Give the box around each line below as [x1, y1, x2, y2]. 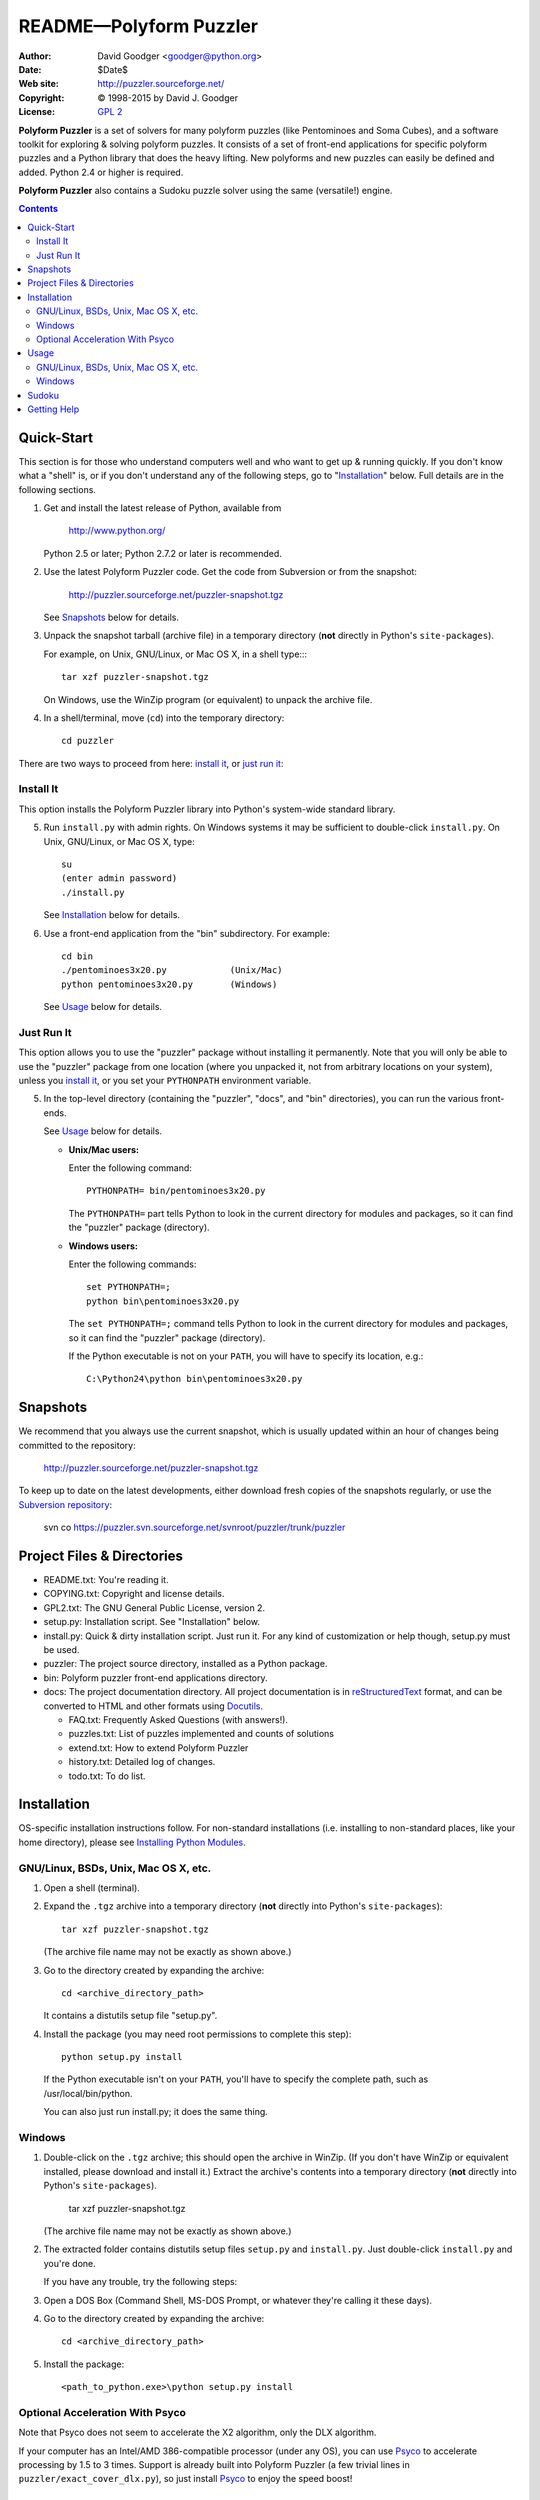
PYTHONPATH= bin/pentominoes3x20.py [86, 1185, 266, 1197]
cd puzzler [61, 735, 115, 747]
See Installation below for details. [43, 909, 180, 921]
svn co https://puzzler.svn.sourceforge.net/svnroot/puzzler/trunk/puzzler [43, 1521, 346, 1534]
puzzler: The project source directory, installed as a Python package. [43, 1658, 328, 1670]
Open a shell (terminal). [43, 1881, 140, 1894]
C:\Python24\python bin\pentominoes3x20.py [86, 1373, 303, 1385]
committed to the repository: [18, 1439, 136, 1451]
